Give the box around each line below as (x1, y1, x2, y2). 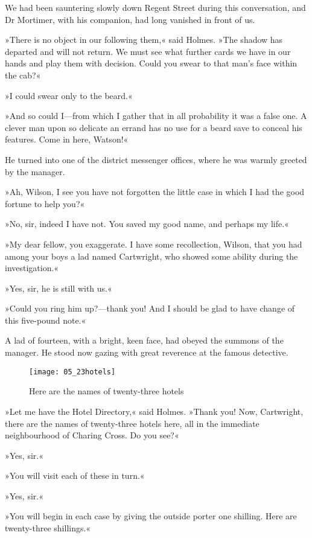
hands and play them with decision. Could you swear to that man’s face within (5, 57, 298, 69)
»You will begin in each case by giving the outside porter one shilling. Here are (5, 510, 297, 522)
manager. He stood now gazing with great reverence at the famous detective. (5, 346, 288, 359)
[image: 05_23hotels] (29, 367, 116, 376)
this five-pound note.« (5, 313, 86, 326)
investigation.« (5, 261, 59, 274)
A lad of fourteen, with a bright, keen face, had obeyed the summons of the (5, 334, 284, 347)
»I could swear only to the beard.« (5, 89, 133, 101)
